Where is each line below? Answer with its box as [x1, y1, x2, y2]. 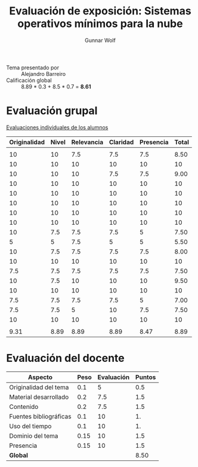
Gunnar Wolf [84, 36, 116, 44]
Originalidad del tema [9, 383, 69, 391]
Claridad [109, 138, 134, 146]
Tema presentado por [6, 64, 60, 71]
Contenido [9, 402, 39, 411]
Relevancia [71, 138, 103, 146]
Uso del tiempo [9, 422, 52, 430]
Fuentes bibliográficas [9, 412, 72, 420]
